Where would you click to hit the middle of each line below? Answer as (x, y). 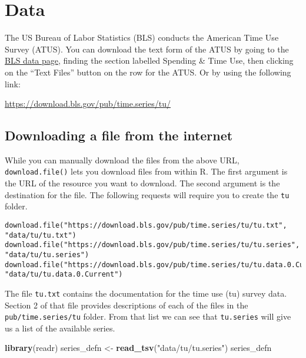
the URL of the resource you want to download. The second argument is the (142, 183)
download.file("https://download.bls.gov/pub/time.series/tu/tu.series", (152, 245)
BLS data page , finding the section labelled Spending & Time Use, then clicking (149, 60)
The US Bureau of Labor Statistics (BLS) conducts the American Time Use (142, 37)
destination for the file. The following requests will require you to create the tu (147, 194)
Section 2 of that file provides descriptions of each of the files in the (127, 305)
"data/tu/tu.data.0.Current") (64, 275)
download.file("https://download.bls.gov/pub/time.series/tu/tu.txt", (146, 225)
